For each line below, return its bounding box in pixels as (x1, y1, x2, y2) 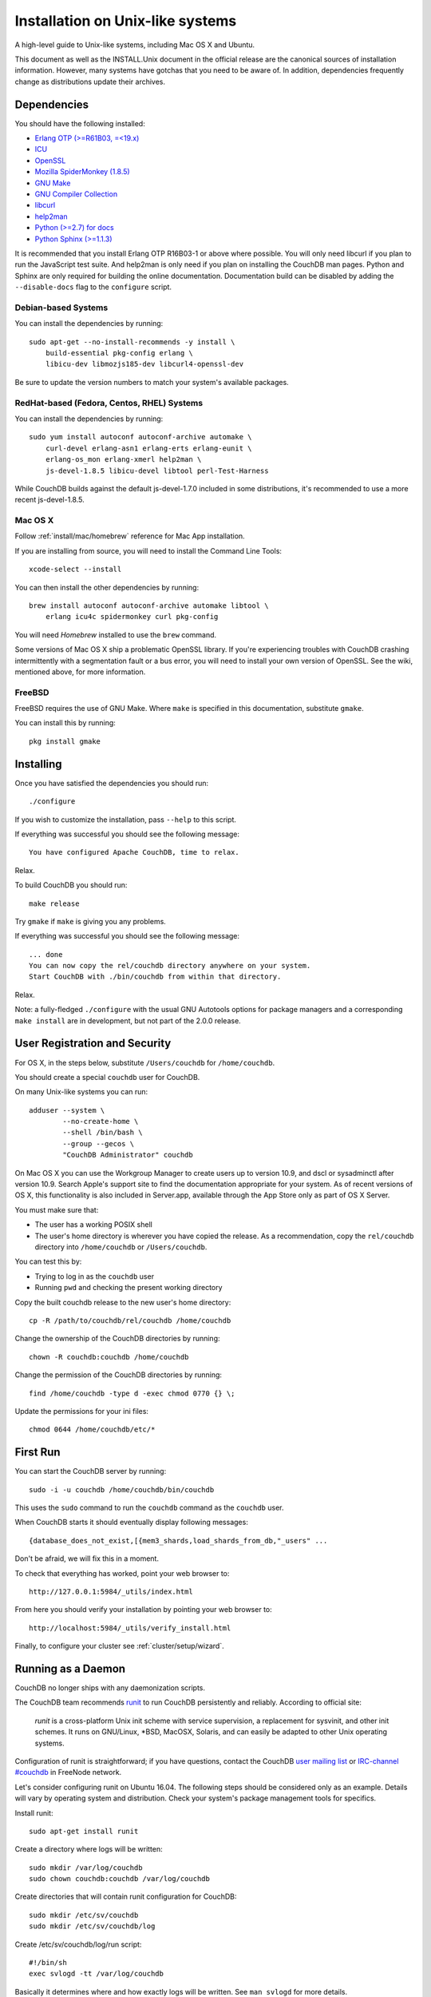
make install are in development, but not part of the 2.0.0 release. (14, 1015, 241, 1026)
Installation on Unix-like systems (14, 12, 237, 30)
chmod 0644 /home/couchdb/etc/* (29, 1425, 156, 1434)
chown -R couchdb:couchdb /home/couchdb (29, 1352, 189, 1361)
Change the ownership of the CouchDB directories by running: (14, 1334, 220, 1344)
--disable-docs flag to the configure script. (14, 282, 172, 292)
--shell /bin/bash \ (62, 1128, 143, 1137)
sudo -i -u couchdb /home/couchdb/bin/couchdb (29, 1485, 215, 1494)
